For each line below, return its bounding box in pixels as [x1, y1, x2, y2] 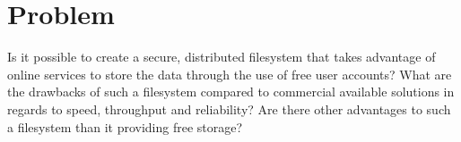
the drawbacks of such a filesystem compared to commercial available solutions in [7, 82, 455, 101]
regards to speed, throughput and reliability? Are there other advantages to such [7, 99, 451, 118]
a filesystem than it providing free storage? [7, 117, 243, 136]
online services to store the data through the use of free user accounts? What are [7, 64, 452, 83]
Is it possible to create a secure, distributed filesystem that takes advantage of [7, 47, 436, 66]
